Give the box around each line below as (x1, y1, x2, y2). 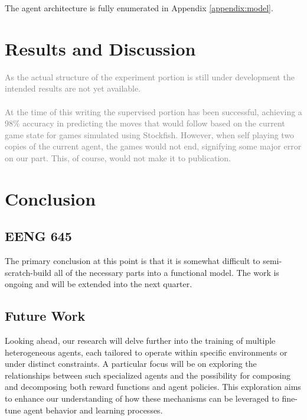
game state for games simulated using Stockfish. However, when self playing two (5, 128, 295, 141)
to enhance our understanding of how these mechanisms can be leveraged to (5, 392, 279, 404)
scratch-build (5, 266, 52, 278)
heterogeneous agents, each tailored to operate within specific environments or (5, 346, 288, 358)
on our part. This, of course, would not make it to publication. (5, 151, 231, 164)
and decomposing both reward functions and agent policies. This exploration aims (5, 380, 301, 393)
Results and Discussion (5, 36, 196, 60)
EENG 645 (5, 227, 72, 245)
